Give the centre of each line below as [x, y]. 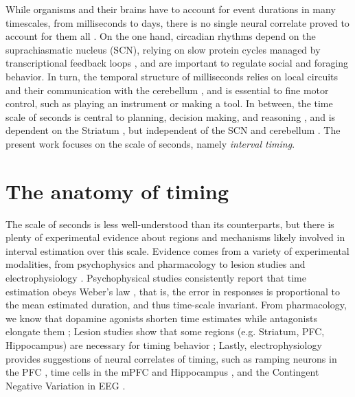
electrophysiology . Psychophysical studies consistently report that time [156, 278]
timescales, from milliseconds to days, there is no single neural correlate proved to [177, 22]
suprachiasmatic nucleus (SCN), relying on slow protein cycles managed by [163, 49]
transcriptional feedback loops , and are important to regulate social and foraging [177, 63]
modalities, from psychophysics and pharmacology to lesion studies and [156, 264]
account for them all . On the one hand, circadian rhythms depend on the [161, 36]
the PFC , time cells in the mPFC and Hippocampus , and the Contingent [162, 372]
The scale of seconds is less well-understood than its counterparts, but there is [170, 224]
